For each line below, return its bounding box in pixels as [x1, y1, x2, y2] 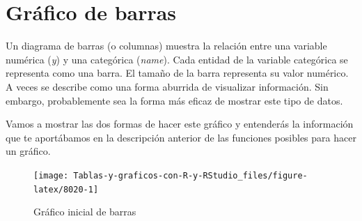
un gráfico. [6, 144, 51, 158]
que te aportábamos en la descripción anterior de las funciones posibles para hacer [6, 130, 356, 144]
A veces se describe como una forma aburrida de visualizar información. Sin [6, 79, 329, 93]
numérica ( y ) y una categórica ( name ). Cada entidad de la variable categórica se [6, 52, 348, 66]
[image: [33, 170, 69, 181]
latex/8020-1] [33, 184, 99, 195]
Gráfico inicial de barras [33, 204, 136, 219]
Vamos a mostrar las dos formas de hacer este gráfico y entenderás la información [6, 116, 354, 131]
